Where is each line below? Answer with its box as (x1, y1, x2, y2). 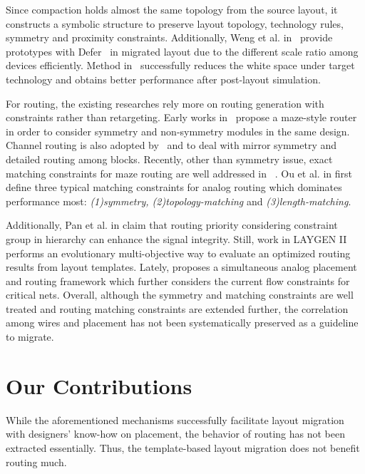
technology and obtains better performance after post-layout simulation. (6, 71, 321, 86)
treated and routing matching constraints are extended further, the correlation (6, 301, 349, 316)
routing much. (6, 454, 67, 469)
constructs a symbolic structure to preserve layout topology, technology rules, (6, 16, 344, 31)
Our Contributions (6, 371, 192, 400)
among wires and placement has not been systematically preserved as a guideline (6, 315, 359, 330)
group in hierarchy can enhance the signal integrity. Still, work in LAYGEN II (6, 231, 347, 246)
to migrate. (6, 329, 54, 344)
